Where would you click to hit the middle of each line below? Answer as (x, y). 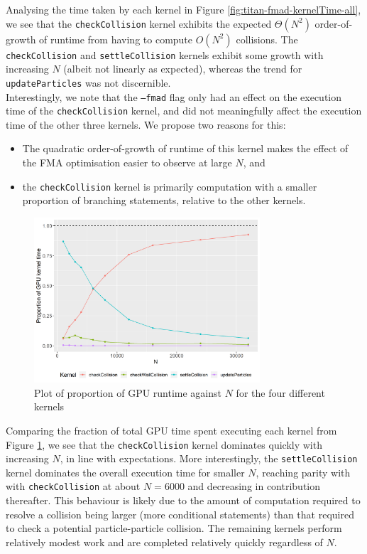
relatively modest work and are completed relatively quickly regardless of (164, 542)
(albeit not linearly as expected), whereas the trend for (183, 69)
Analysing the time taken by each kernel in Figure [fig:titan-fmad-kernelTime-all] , (183, 9)
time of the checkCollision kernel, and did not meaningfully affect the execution (184, 111)
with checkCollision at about (73, 486)
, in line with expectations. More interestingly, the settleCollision (209, 458)
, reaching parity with (303, 472)
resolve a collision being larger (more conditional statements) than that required (180, 514)
